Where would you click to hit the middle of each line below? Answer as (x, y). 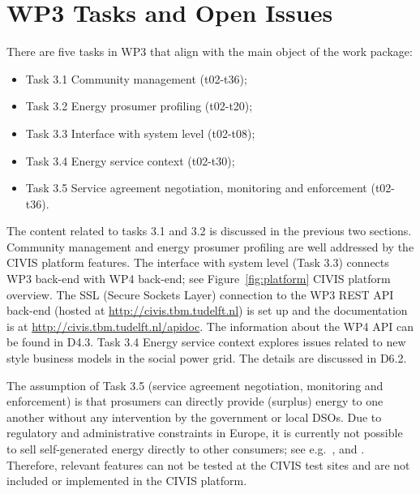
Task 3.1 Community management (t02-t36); (136, 78)
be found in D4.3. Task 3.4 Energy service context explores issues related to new (206, 342)
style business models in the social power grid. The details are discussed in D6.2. (207, 358)
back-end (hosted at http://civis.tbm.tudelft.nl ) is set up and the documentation (207, 310)
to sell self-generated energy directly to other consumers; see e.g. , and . (186, 449)
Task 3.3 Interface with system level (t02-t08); (140, 133)
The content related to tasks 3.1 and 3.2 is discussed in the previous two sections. (209, 231)
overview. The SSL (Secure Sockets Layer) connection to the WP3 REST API (200, 294)
